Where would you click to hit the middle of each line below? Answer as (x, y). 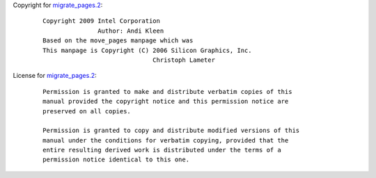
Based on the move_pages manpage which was (118, 41)
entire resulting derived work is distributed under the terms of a (162, 150)
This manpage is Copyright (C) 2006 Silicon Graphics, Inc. (147, 50)
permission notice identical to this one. (116, 160)
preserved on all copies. (87, 111)
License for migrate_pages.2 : (55, 76)
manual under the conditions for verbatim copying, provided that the (166, 140)
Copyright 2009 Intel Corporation (101, 21)
